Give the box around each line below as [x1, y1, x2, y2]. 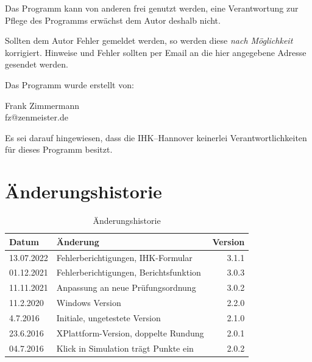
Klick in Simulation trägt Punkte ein [56, 341, 194, 354]
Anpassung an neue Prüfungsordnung [56, 281, 196, 294]
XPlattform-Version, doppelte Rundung [56, 326, 204, 339]
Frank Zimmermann [5, 99, 80, 111]
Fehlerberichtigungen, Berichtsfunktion [56, 266, 201, 279]
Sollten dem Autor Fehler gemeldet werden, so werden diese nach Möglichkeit [5, 34, 293, 47]
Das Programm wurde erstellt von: [5, 78, 134, 91]
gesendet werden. [5, 58, 68, 71]
